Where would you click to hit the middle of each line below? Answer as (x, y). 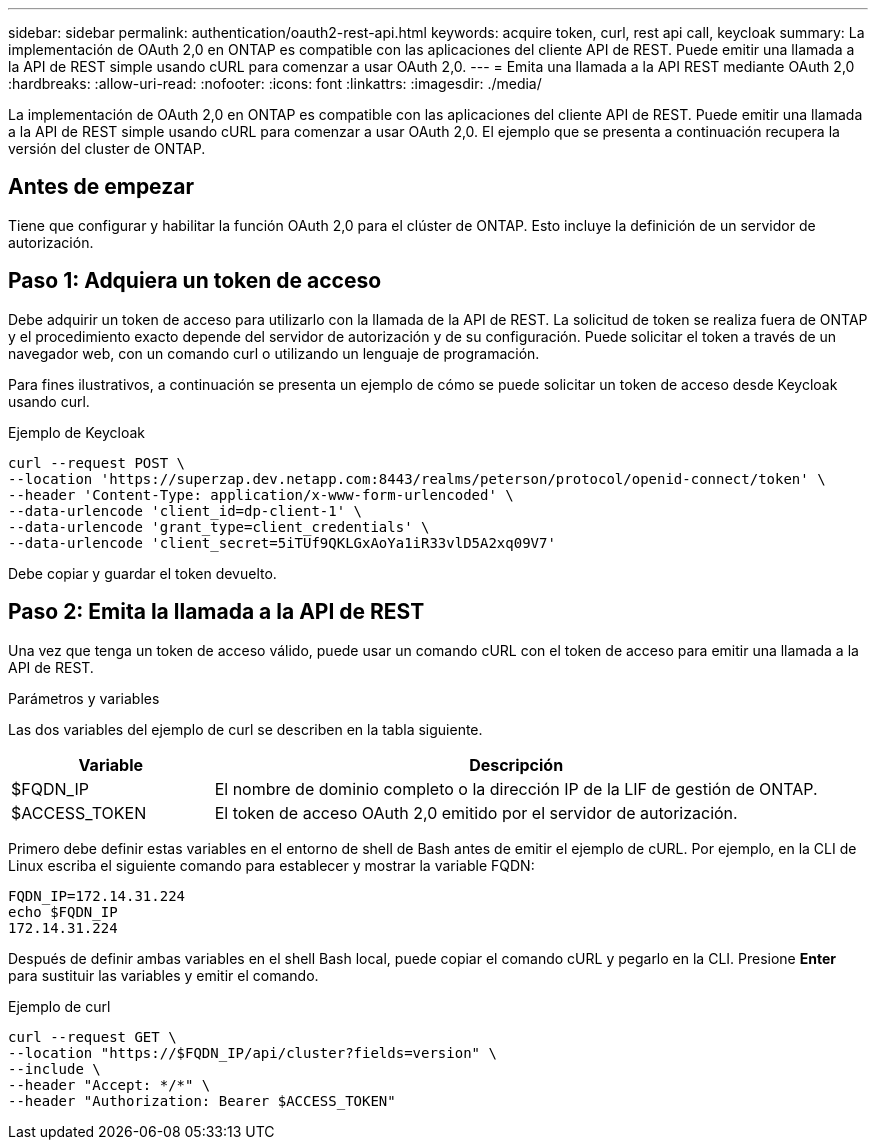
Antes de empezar (101, 187)
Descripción (516, 764)
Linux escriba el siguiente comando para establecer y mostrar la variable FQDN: (271, 865)
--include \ (54, 1068)
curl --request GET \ (92, 1036)
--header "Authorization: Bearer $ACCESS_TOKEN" (202, 1100)
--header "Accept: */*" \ (109, 1084)
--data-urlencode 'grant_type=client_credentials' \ (219, 526)
